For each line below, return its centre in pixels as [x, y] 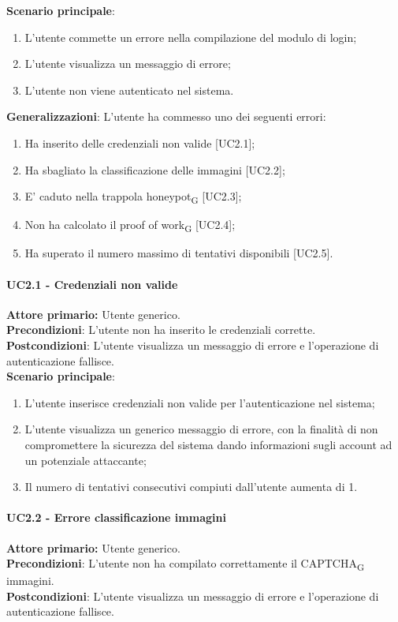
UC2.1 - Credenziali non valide [92, 284]
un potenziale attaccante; [86, 460]
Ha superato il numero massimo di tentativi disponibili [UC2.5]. [179, 253]
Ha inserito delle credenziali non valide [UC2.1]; [140, 142]
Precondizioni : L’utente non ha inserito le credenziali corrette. [161, 330]
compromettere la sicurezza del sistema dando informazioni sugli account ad [208, 444]
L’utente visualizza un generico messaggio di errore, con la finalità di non [201, 429]
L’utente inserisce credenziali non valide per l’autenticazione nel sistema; [200, 402]
